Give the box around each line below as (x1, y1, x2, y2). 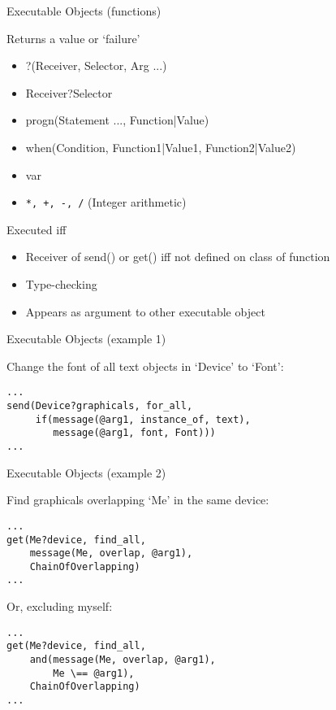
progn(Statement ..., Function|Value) (25, 111, 209, 128)
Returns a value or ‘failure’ (6, 29, 140, 46)
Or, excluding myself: (6, 598, 113, 615)
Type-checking (25, 276, 97, 292)
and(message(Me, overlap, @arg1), (29, 654, 216, 666)
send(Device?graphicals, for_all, (6, 400, 193, 412)
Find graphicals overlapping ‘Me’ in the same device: (6, 491, 269, 508)
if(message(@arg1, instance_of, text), (35, 413, 251, 425)
